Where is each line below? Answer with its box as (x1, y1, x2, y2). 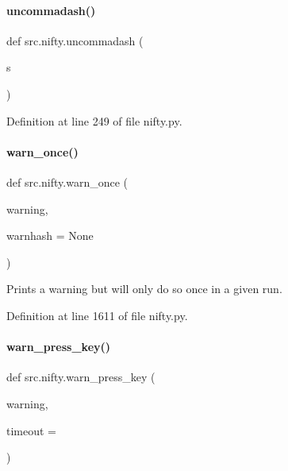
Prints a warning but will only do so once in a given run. (6, 280, 282, 297)
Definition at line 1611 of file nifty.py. (6, 307, 188, 323)
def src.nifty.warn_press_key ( (6, 369, 156, 385)
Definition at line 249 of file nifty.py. (6, 112, 182, 129)
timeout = (6, 422, 56, 438)
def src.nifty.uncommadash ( (6, 32, 144, 48)
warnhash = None (6, 227, 94, 244)
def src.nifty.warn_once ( (6, 173, 129, 190)
